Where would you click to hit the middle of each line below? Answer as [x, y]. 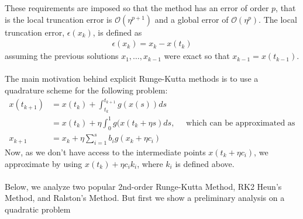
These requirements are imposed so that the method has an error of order [137, 8]
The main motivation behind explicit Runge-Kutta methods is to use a [132, 79]
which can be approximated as [241, 123]
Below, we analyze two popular [60, 186]
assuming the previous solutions [62, 56]
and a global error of [192, 19]
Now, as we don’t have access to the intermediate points [105, 152]
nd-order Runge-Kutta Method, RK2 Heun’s [202, 186]
